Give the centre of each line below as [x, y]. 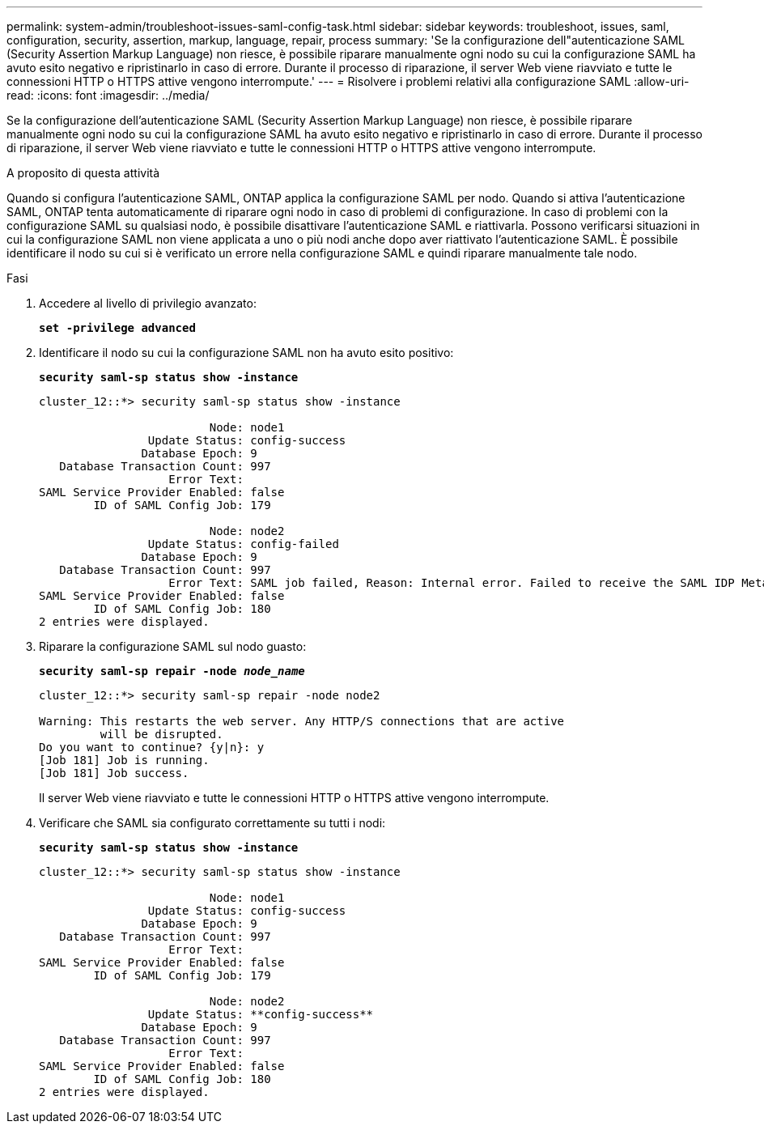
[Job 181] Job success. [114, 773]
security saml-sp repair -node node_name [172, 671]
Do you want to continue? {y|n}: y [152, 747]
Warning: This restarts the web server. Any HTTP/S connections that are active [302, 721]
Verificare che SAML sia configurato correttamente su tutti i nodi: [212, 823]
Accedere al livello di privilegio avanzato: [148, 303]
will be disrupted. [161, 734]
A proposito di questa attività [83, 173]
